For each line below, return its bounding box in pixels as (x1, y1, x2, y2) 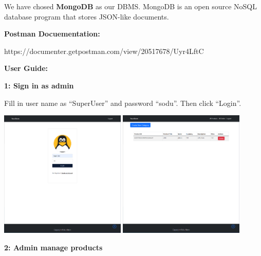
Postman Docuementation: (4, 28, 100, 39)
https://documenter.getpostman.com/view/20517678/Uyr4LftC (4, 45, 204, 56)
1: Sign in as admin (4, 80, 74, 90)
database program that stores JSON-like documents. (4, 11, 169, 22)
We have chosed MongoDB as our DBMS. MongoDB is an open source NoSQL (4, 1, 257, 11)
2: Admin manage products (4, 242, 103, 252)
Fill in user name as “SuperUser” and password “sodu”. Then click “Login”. (4, 97, 241, 108)
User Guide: (4, 63, 48, 74)
